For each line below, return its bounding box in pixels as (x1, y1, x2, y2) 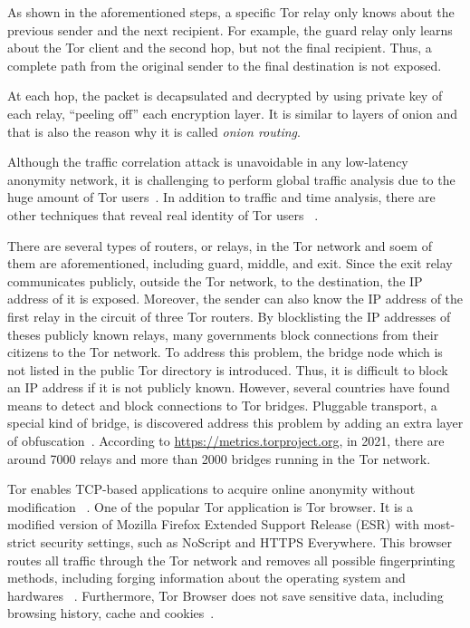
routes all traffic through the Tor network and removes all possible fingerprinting (7, 550, 456, 569)
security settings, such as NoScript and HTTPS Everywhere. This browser (40, 533, 452, 552)
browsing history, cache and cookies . (7, 604, 215, 623)
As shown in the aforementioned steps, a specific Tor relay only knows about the (7, 3, 455, 21)
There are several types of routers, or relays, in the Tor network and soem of (7, 236, 432, 255)
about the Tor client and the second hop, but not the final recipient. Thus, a (7, 38, 432, 57)
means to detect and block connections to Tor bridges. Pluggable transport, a (7, 395, 437, 414)
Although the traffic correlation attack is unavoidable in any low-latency (7, 152, 408, 171)
